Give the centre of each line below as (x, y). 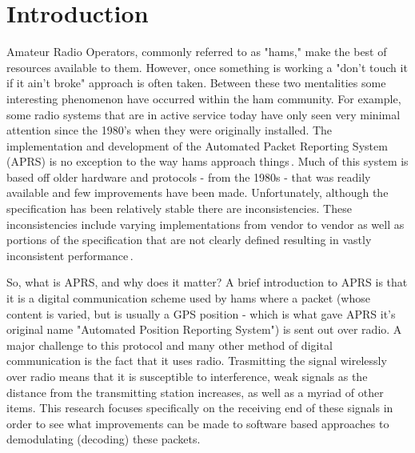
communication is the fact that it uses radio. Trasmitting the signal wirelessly (197, 361)
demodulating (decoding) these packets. (104, 439)
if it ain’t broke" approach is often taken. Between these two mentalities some (196, 83)
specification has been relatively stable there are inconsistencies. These (179, 208)
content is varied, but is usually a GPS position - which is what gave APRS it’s (201, 313)
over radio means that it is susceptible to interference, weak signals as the (187, 376)
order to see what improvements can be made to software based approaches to (198, 423)
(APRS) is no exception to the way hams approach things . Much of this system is (207, 161)
